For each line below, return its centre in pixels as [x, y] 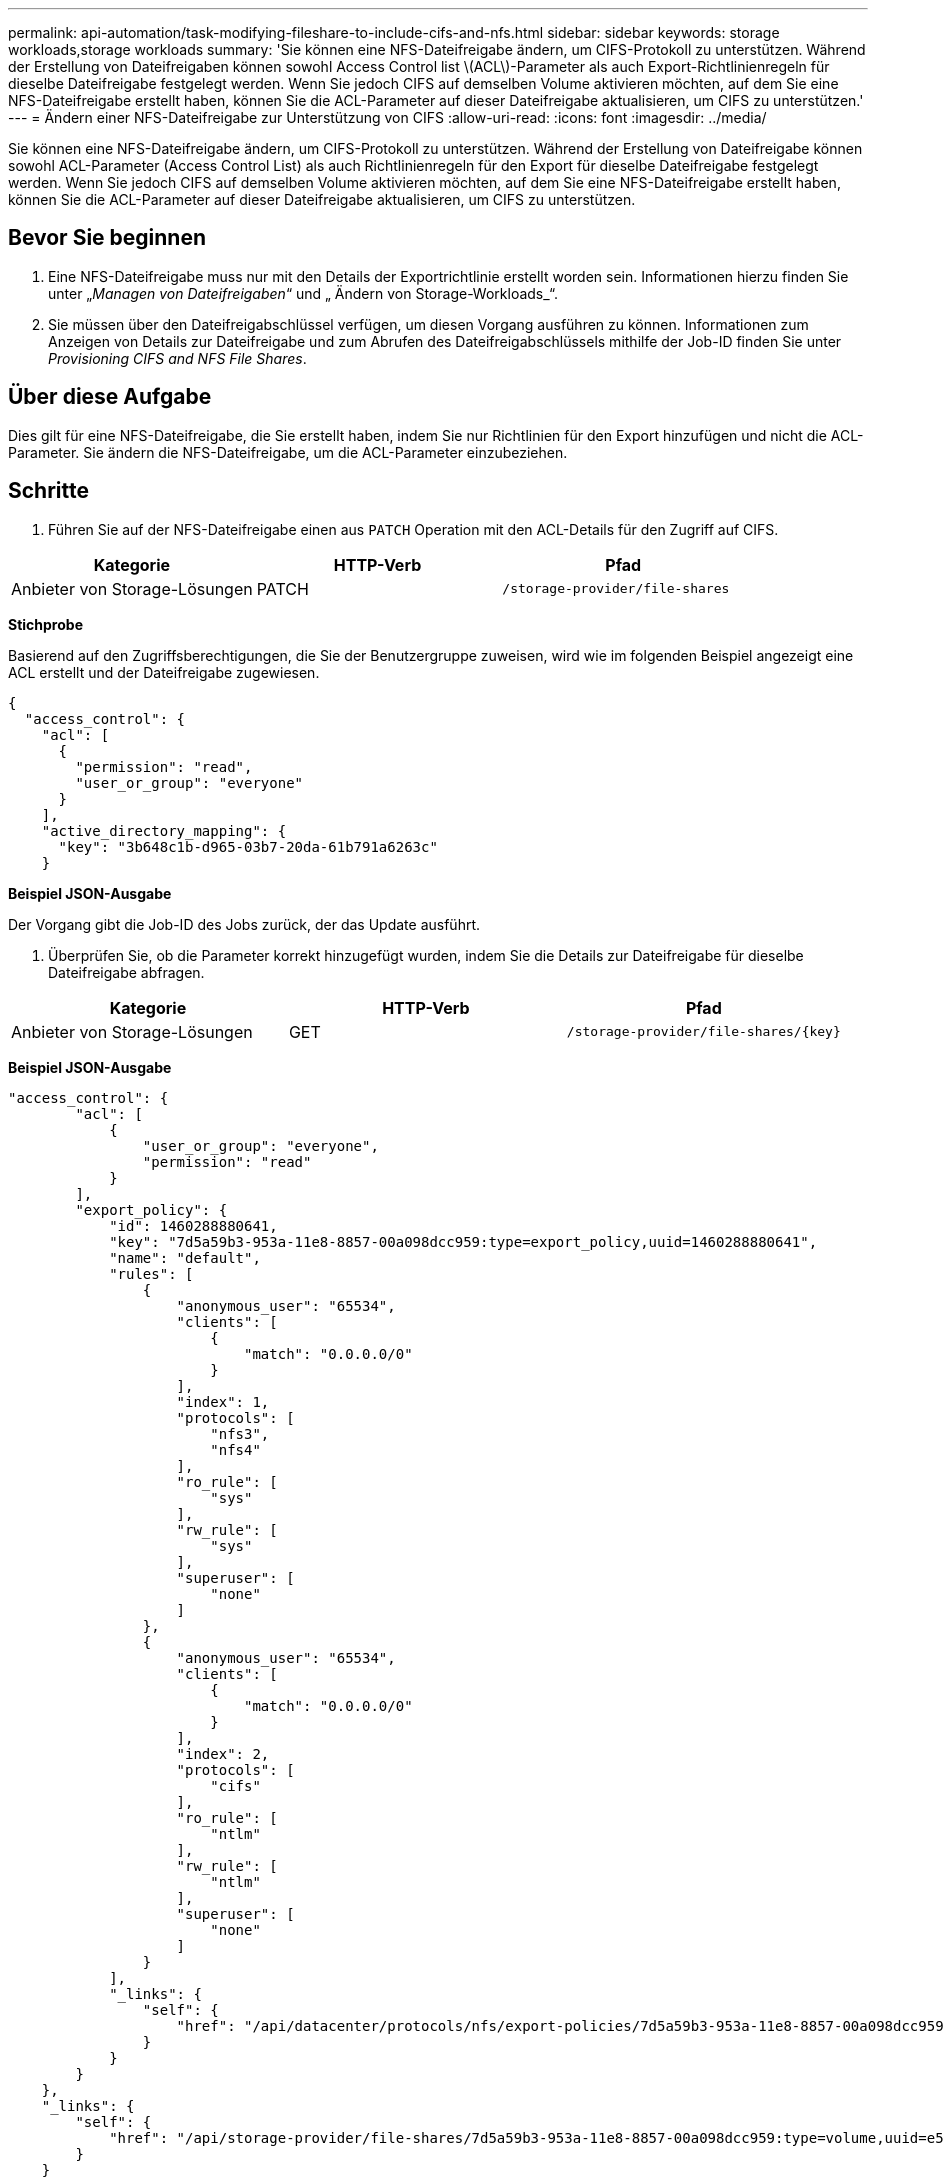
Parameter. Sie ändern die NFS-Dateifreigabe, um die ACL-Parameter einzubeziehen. [288, 452]
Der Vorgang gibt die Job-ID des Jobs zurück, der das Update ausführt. [244, 924]
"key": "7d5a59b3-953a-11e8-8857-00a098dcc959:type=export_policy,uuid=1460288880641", [463, 1241]
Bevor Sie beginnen [107, 238]
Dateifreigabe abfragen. [126, 972]
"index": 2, [223, 1753]
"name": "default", [185, 1257]
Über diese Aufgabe [110, 397]
